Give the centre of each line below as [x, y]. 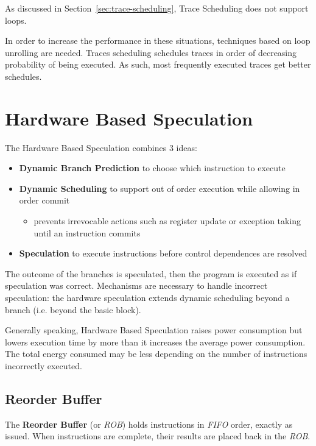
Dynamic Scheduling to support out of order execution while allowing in [160, 188]
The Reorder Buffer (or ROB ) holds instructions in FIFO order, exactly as [149, 424]
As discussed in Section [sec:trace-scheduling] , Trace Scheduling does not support [157, 8]
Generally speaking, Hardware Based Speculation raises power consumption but [154, 330]
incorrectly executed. [44, 366]
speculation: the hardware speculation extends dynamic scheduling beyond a [147, 298]
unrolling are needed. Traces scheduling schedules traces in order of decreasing [151, 52]
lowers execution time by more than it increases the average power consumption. [155, 342]
